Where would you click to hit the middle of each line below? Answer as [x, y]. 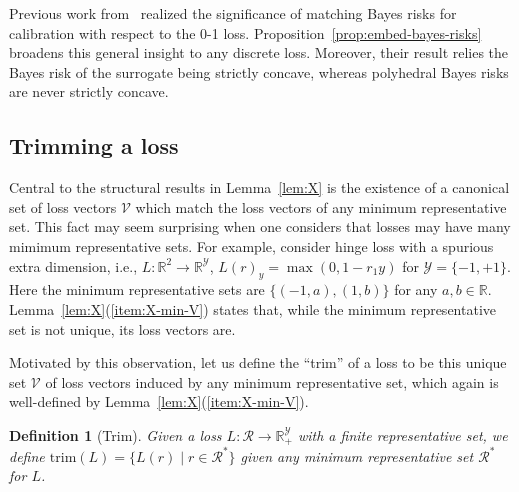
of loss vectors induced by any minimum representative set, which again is [272, 381]
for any [416, 289]
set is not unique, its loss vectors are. [122, 328]
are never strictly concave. [89, 91]
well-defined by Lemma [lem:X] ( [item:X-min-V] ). [159, 401]
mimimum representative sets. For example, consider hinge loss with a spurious [251, 245]
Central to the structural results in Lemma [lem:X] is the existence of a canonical [259, 187]
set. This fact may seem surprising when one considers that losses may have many [260, 226]
